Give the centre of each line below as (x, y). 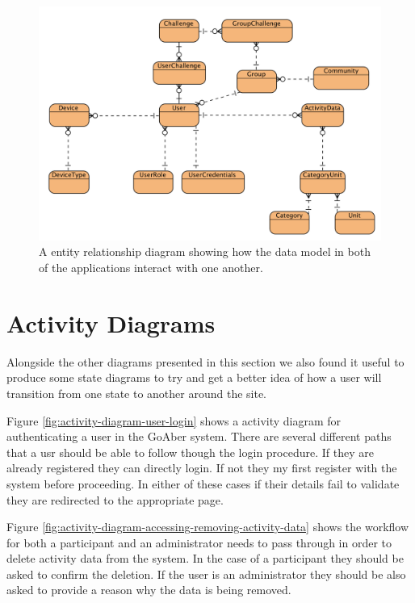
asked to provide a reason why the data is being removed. (149, 590)
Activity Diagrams (111, 322)
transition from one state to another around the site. (137, 393)
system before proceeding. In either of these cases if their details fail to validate (203, 483)
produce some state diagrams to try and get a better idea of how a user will (194, 377)
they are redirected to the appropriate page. (115, 499)
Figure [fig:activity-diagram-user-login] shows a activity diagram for (174, 420)
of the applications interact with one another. (151, 268)
